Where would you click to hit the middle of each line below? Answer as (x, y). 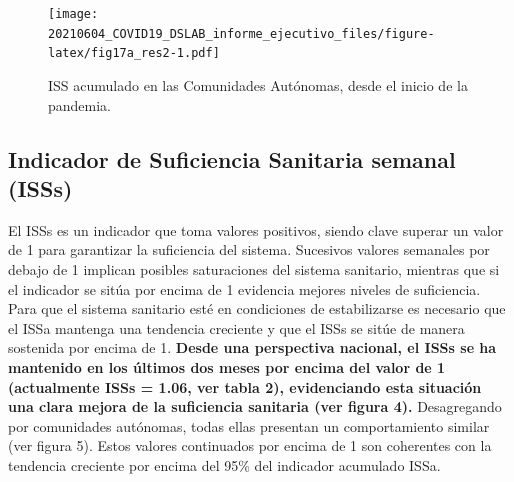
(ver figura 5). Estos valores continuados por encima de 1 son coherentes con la (250, 445)
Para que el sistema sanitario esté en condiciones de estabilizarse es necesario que (257, 308)
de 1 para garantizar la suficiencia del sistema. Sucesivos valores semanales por (249, 249)
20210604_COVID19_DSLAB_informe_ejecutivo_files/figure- (241, 33)
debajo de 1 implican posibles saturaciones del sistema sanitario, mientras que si (254, 268)
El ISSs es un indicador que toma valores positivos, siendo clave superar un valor (256, 229)
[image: (73, 14)
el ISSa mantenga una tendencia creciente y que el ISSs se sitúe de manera (236, 327)
